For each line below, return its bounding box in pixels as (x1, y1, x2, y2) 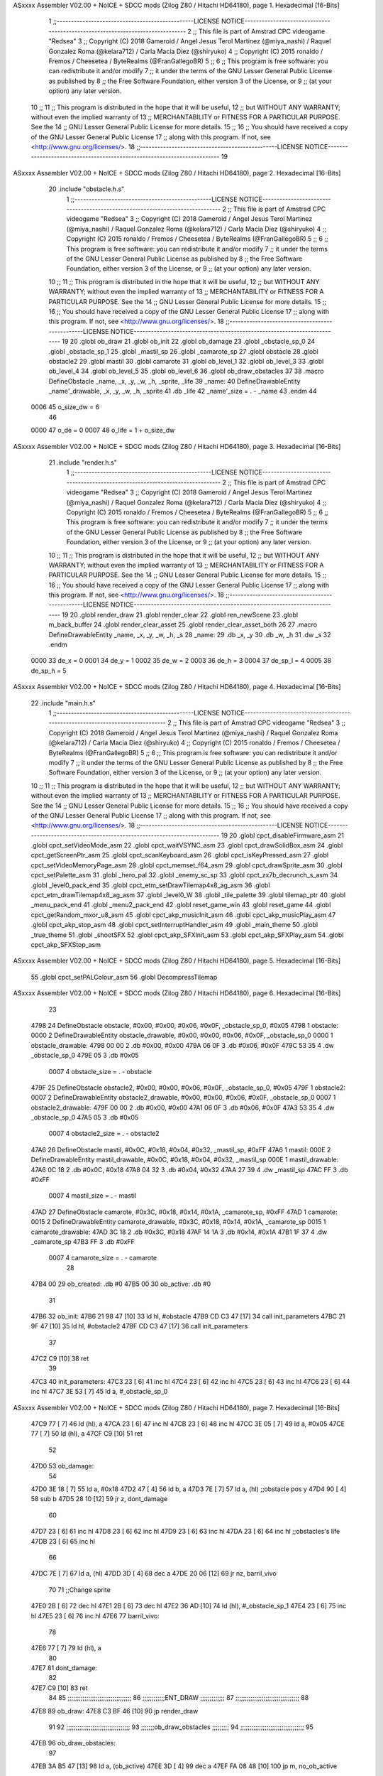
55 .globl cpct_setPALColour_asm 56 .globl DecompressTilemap (30, 973, 218, 981)
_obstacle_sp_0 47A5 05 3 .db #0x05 (30, 1113, 139, 1122)
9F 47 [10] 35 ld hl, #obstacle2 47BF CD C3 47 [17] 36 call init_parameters (30, 1322, 248, 1331)
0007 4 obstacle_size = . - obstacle (48, 1067, 152, 1076)
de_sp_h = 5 (30, 666, 67, 675)
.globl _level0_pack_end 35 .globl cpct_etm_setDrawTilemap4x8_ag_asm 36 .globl (30, 881, 270, 889)
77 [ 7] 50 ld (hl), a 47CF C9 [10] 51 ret (30, 1429, 143, 1438)
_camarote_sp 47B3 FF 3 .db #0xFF (30, 1237, 135, 1246)
